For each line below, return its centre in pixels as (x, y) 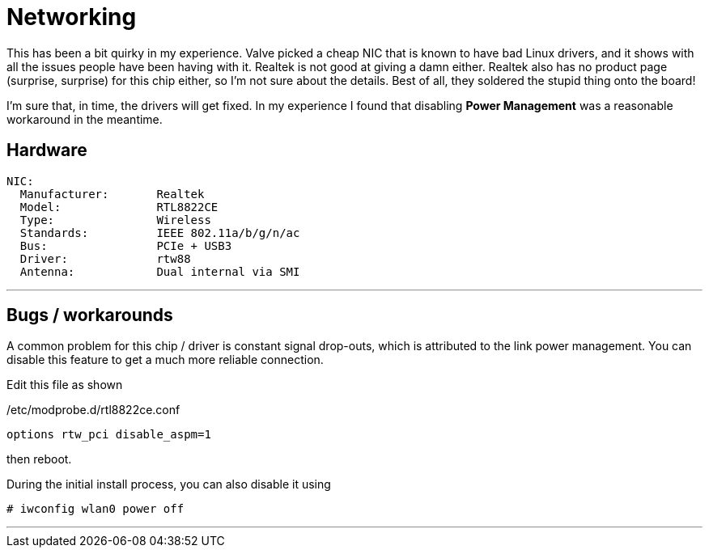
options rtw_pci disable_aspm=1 (109, 435)
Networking (72, 17)
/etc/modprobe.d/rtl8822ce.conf (93, 410)
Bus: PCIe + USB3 (126, 245)
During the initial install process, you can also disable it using (169, 484)
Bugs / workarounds (90, 315)
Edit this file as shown (65, 385)
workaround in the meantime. (85, 119)
